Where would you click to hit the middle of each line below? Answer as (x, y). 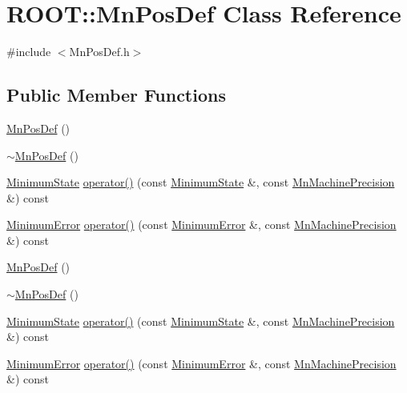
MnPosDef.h (99, 52)
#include (29, 52)
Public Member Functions (116, 95)
